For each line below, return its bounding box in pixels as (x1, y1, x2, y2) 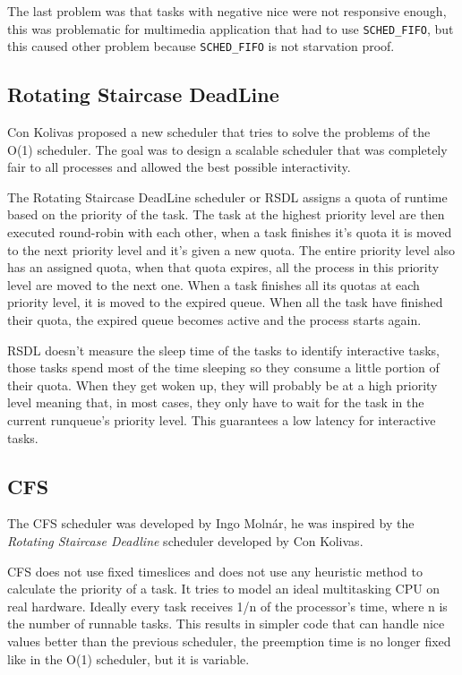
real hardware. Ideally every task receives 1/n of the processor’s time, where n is (7, 596, 448, 615)
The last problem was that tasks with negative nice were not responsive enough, (7, 2, 447, 20)
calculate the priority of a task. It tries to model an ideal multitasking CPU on (7, 579, 441, 598)
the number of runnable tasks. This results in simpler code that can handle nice (7, 614, 445, 633)
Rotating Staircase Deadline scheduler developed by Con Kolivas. (7, 532, 364, 550)
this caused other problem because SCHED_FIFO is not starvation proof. (7, 37, 395, 56)
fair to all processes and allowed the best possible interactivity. (7, 158, 351, 176)
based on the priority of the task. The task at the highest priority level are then (7, 205, 445, 224)
